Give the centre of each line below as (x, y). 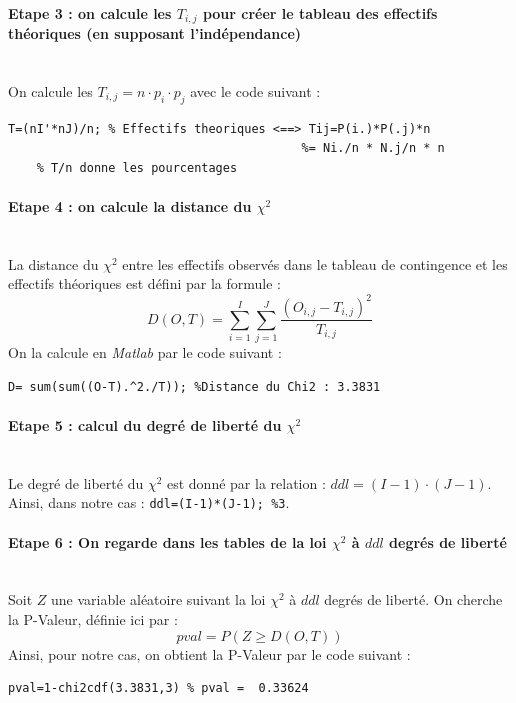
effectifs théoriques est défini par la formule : (144, 283)
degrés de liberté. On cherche (413, 599)
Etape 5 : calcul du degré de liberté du (145, 425)
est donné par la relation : (246, 482)
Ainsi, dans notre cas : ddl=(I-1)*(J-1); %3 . (149, 502)
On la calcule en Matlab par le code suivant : (145, 352)
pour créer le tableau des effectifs (320, 12)
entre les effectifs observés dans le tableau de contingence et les (315, 263)
